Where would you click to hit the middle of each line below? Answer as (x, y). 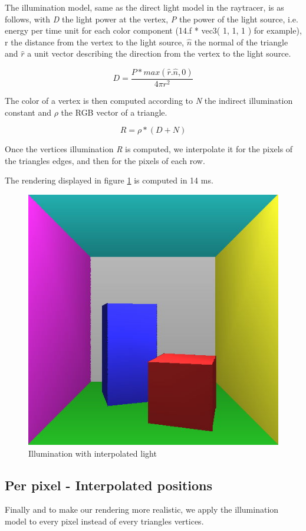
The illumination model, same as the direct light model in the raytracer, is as (144, 7)
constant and (28, 112)
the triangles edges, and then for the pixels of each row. (105, 160)
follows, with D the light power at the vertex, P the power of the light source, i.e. (152, 19)
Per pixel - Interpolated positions (109, 485)
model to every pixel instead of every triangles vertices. (104, 521)
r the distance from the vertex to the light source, (95, 42)
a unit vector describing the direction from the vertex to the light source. (159, 53)
